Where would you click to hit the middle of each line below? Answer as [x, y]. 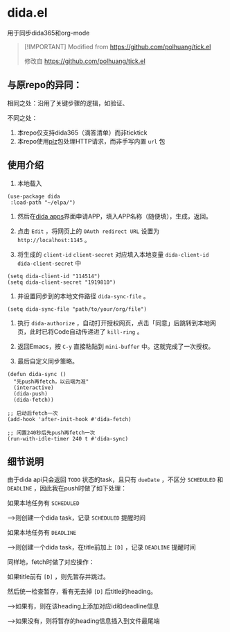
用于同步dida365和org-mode [48, 33]
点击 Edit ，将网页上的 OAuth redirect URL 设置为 [88, 231]
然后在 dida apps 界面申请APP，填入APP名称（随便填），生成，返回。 [115, 216]
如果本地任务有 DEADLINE [42, 533]
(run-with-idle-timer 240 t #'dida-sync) [68, 438]
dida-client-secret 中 [49, 263]
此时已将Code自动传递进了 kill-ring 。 [86, 332]
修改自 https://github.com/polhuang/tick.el [85, 61]
